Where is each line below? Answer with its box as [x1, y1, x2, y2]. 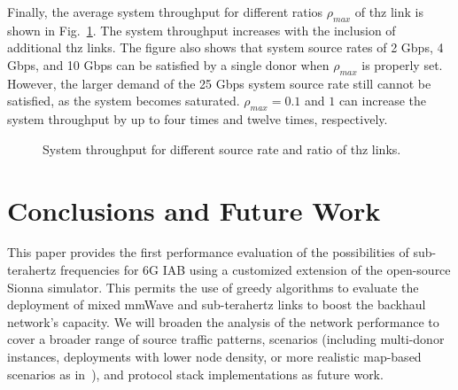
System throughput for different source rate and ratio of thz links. [43, 139, 401, 158]
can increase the [338, 91, 426, 110]
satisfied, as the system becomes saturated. [7, 91, 240, 110]
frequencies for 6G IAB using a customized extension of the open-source [59, 261, 451, 279]
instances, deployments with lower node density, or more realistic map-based [7, 347, 422, 366]
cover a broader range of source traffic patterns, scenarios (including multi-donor [7, 330, 445, 348]
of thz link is [354, 3, 423, 20]
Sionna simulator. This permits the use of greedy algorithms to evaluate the [7, 277, 419, 296]
